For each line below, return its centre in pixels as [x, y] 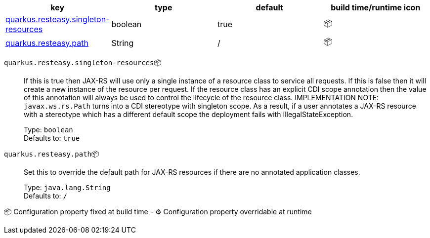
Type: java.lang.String [67, 187]
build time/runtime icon [376, 7]
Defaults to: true [52, 138]
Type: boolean [48, 130]
